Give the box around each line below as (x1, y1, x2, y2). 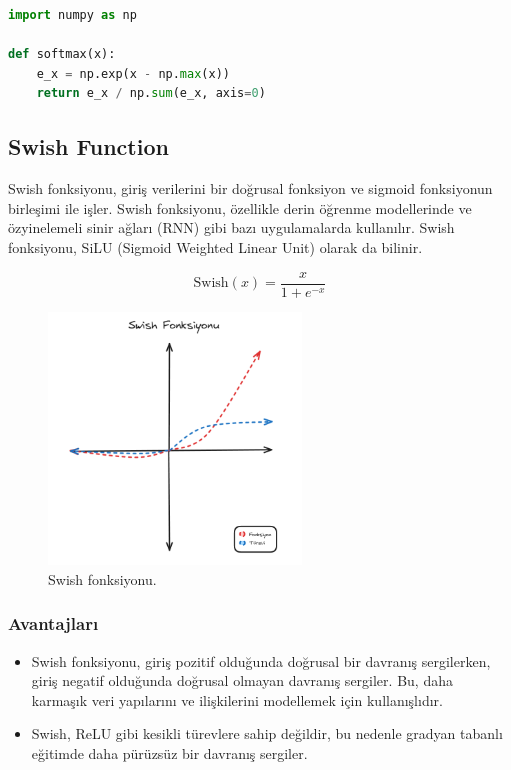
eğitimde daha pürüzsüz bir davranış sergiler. (31, 743, 308, 764)
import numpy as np (8, 8, 137, 22)
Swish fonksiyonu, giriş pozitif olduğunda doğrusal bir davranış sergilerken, (31, 650, 491, 671)
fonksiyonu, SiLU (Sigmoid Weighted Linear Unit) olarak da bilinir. (8, 236, 423, 257)
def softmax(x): (8, 47, 116, 62)
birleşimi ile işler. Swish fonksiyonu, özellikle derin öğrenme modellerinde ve (8, 197, 472, 218)
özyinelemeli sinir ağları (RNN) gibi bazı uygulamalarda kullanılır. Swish (8, 217, 455, 238)
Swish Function (8, 131, 169, 162)
